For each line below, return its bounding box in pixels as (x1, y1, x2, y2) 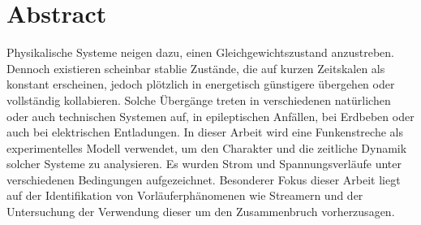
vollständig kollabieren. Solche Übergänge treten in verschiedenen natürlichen (6, 91, 391, 108)
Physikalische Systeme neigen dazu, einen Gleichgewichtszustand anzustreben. (6, 44, 394, 61)
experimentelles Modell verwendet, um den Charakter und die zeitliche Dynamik (6, 139, 407, 156)
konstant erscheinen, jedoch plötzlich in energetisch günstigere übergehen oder (6, 76, 395, 93)
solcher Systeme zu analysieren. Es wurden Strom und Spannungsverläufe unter (6, 155, 402, 172)
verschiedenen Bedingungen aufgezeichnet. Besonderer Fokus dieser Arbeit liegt (6, 171, 401, 188)
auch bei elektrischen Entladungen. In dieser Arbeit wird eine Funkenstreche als (6, 123, 403, 141)
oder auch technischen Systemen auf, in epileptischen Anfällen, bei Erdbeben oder (6, 107, 415, 124)
